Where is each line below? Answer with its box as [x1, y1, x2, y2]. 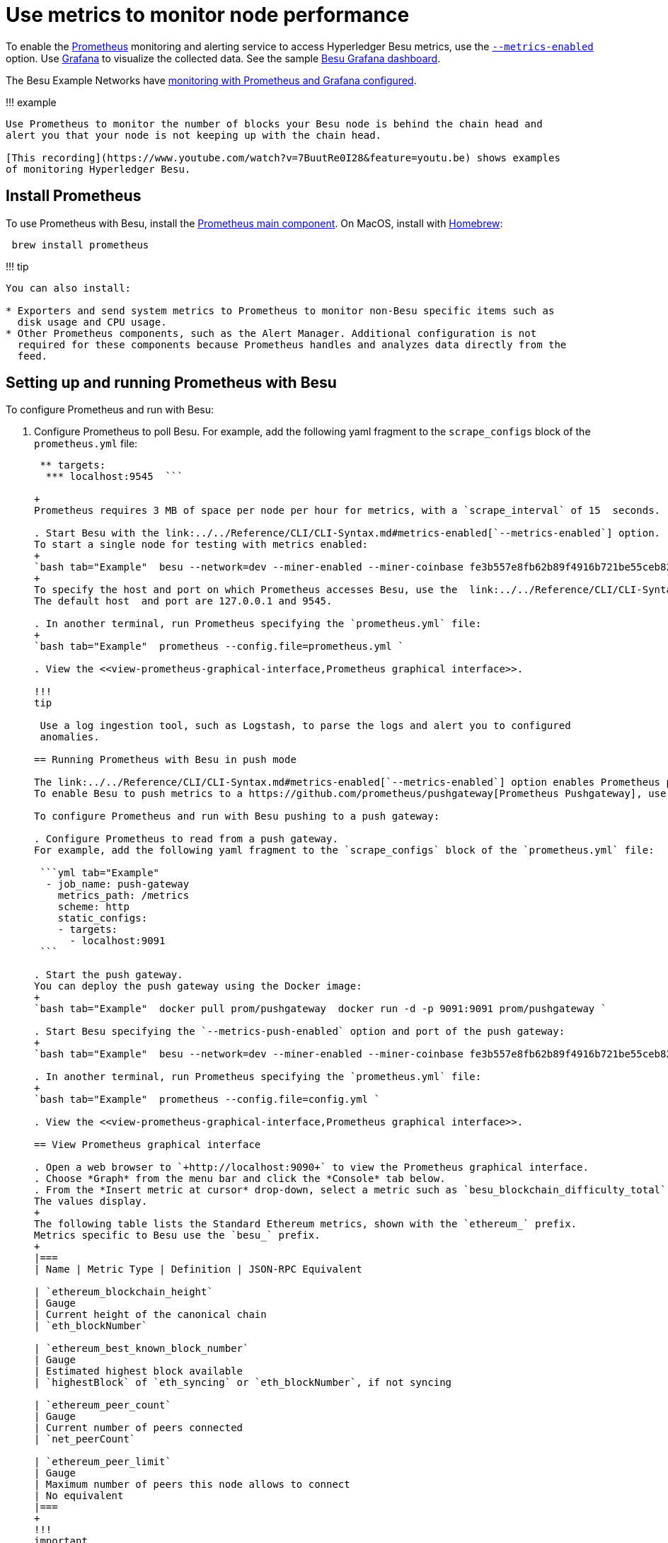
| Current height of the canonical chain [34, 1309, 267, 1321]
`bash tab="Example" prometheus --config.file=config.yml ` [34, 1094, 380, 1106]
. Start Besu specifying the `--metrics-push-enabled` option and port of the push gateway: [34, 1026, 565, 1038]
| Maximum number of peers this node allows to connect [34, 1479, 350, 1491]
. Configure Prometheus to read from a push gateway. [34, 833, 338, 845]
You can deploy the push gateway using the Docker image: [34, 980, 362, 992]
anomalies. [40, 731, 100, 743]
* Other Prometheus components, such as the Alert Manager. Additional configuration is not [6, 327, 537, 339]
